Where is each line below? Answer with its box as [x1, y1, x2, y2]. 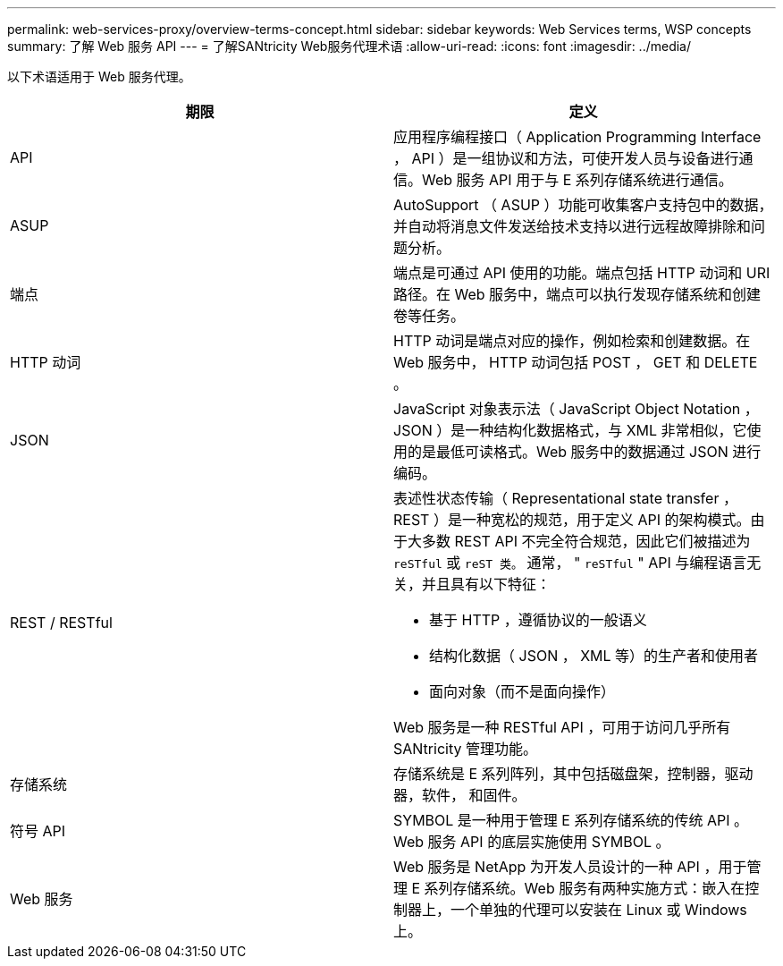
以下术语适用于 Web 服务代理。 [7, 69, 191, 84]
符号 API [10, 822, 66, 840]
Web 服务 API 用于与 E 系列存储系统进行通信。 [422, 171, 733, 189]
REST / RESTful [10, 614, 113, 631]
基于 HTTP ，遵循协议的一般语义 [429, 611, 647, 629]
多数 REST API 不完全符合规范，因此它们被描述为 [422, 532, 751, 550]
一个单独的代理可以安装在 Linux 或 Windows [450, 901, 747, 919]
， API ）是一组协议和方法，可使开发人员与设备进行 [393, 149, 739, 167]
